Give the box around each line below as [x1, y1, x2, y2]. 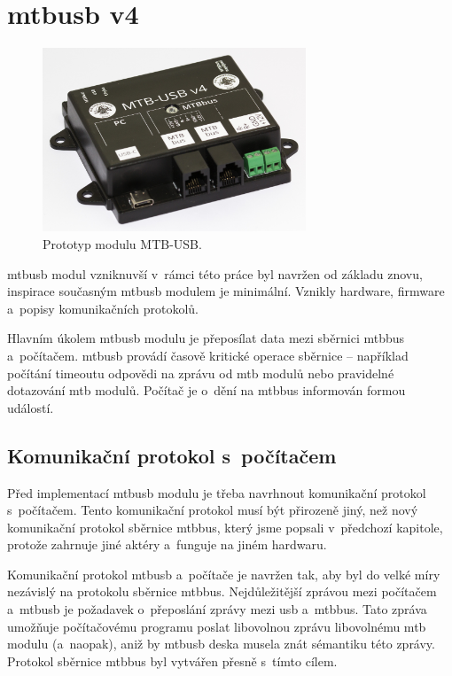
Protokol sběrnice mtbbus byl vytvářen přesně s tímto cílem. [7, 651, 338, 670]
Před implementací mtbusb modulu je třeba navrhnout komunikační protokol [7, 483, 426, 501]
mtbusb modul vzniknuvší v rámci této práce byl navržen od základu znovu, [7, 264, 423, 283]
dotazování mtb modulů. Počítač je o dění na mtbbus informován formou [7, 381, 406, 400]
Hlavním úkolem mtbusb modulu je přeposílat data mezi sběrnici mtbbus [7, 329, 405, 347]
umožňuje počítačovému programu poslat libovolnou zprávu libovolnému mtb [7, 617, 426, 635]
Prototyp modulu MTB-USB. [43, 234, 202, 253]
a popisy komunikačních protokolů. [7, 299, 199, 317]
